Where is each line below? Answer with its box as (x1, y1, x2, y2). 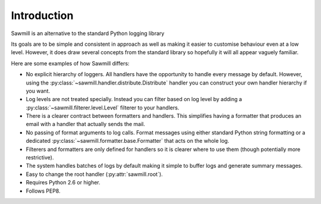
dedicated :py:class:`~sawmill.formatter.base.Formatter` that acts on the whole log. (26, 137, 229, 145)
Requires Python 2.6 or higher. (26, 179, 100, 186)
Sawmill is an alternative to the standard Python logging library (11, 30, 165, 37)
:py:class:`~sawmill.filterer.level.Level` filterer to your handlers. (26, 104, 180, 111)
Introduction (11, 9, 74, 22)
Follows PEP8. (26, 187, 61, 194)
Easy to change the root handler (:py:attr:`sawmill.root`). (26, 170, 163, 178)
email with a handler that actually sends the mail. (26, 121, 146, 128)
